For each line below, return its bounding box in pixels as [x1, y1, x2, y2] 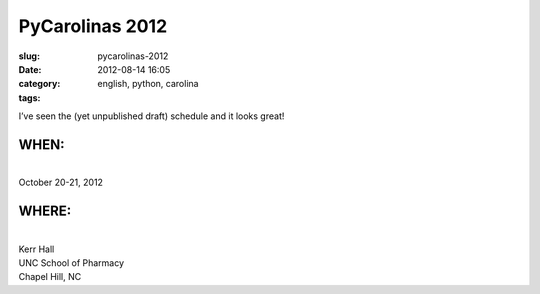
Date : [18, 63, 42, 75]
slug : [18, 50, 40, 62]
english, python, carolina [97, 78, 199, 90]
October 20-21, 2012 [18, 176, 104, 189]
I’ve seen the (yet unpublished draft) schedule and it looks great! [18, 110, 285, 122]
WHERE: [18, 203, 72, 220]
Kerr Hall [18, 243, 55, 255]
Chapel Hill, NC [18, 271, 82, 283]
